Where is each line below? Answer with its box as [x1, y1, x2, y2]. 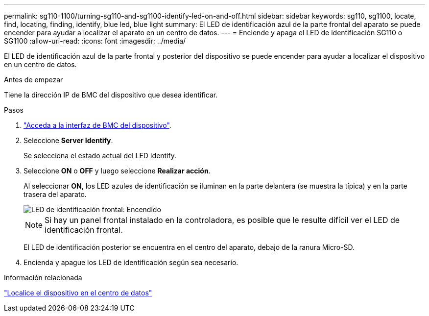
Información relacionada [4, 273, 82, 282]
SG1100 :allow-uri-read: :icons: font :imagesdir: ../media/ [4, 37, 186, 45]
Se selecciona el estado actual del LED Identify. [24, 151, 177, 160]
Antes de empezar [4, 75, 63, 84]
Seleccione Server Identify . [24, 136, 113, 145]
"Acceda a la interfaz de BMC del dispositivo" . [24, 121, 171, 129]
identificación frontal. [45, 225, 123, 235]
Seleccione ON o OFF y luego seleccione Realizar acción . [24, 167, 211, 175]
